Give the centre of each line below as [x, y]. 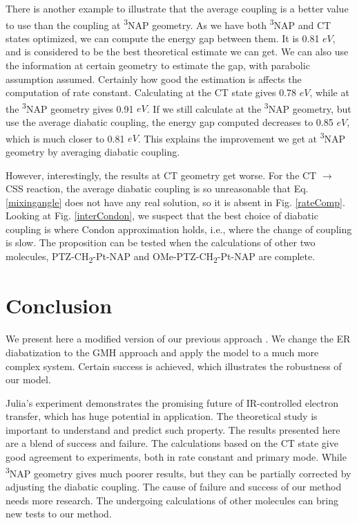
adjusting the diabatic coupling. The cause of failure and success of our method [174, 486]
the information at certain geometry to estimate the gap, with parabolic [158, 65]
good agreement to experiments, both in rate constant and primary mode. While [176, 457]
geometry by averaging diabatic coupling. [93, 151]
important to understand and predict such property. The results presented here [173, 429]
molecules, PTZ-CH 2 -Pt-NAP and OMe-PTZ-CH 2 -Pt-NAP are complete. [161, 257]
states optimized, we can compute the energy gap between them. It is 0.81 [163, 38]
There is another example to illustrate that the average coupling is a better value [177, 8]
